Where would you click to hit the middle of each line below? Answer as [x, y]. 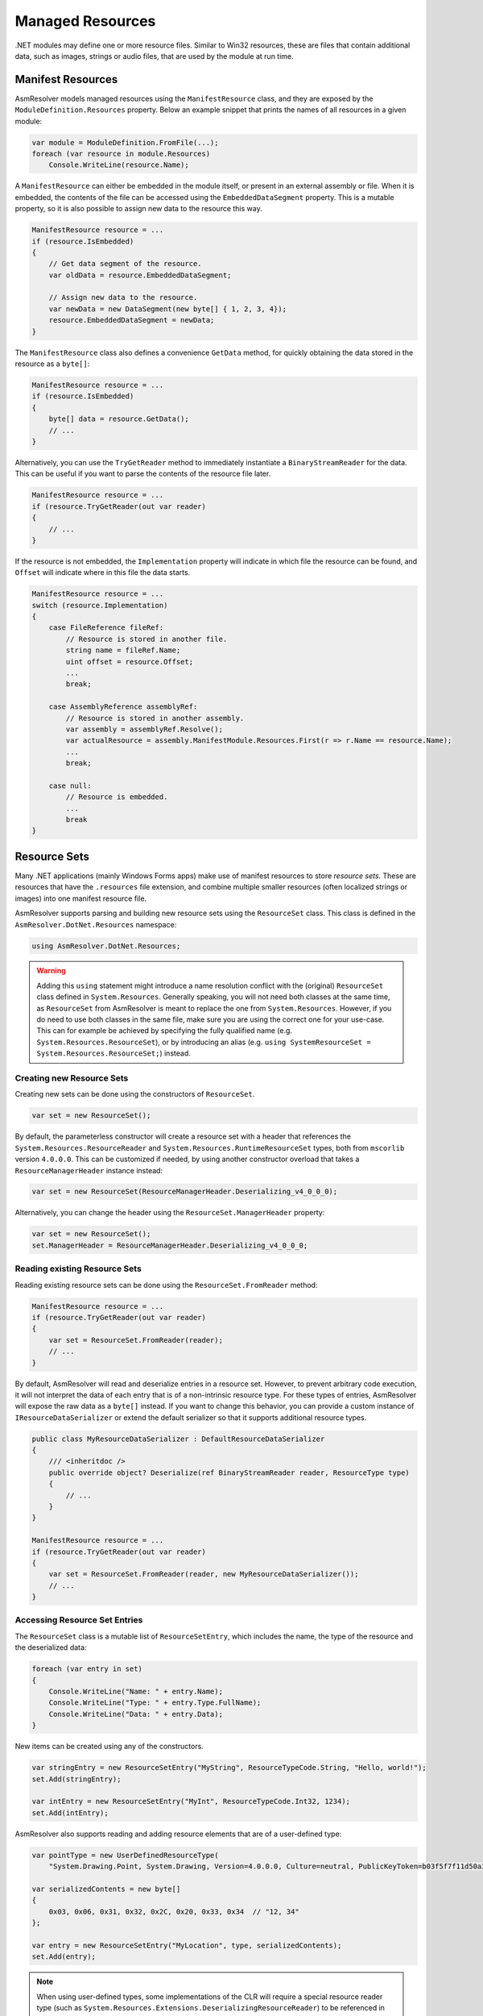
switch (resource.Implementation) [100, 605]
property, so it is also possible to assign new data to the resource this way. [138, 209]
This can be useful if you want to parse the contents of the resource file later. [143, 474]
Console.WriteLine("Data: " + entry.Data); [136, 1714]
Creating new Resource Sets [72, 1078]
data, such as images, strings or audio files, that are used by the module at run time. [154, 56]
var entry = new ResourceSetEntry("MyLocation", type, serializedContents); [187, 1945]
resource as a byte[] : [52, 364]
